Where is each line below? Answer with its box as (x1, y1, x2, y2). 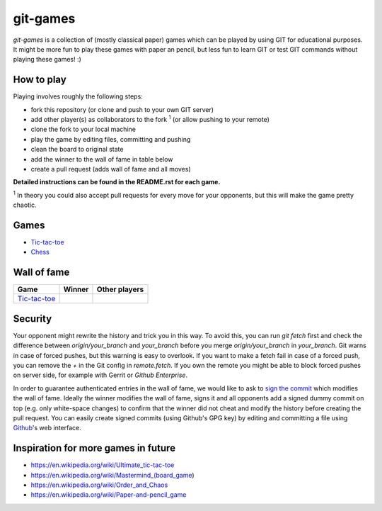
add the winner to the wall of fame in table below (30, 155, 173, 163)
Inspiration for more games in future (13, 442, 176, 454)
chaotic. (13, 201, 37, 209)
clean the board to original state (30, 145, 124, 154)
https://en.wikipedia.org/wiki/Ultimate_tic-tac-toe (30, 461, 175, 469)
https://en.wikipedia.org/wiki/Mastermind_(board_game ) (30, 471, 195, 479)
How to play (13, 74, 66, 86)
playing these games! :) (13, 55, 81, 64)
